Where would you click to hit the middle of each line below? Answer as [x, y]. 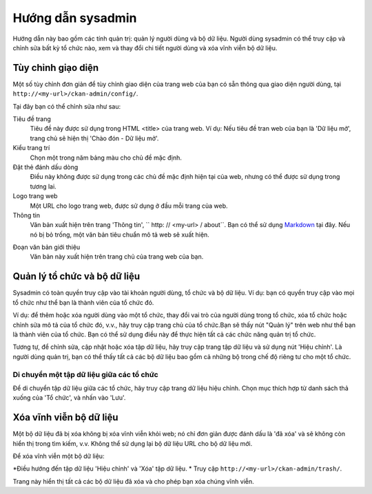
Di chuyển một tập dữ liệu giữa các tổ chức [85, 374]
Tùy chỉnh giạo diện [56, 68]
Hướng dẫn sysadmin [75, 18]
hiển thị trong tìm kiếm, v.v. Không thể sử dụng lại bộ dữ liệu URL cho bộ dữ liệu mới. [133, 443]
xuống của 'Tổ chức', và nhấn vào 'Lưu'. [69, 398]
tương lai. [43, 186]
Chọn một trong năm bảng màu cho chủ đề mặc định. [106, 158]
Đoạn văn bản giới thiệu [46, 247]
